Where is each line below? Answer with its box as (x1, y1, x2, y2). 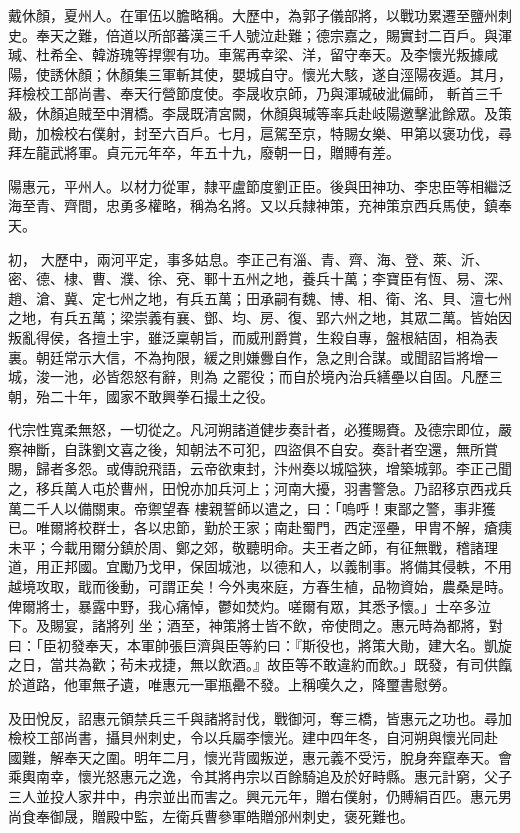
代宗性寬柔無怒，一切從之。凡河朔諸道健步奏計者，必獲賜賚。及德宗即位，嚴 (8, 419, 512, 440)
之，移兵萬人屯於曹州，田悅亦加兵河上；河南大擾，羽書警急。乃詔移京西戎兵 (8, 478, 512, 499)
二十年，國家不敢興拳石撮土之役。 (49, 385, 274, 406)
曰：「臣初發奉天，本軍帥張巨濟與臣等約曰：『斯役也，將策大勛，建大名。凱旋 (8, 634, 512, 655)
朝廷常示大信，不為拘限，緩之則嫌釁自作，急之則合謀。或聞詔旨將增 (35, 346, 484, 367)
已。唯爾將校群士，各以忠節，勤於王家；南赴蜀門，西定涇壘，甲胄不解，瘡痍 (8, 517, 512, 538)
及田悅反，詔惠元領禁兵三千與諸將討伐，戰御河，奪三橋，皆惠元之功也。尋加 (8, 707, 512, 728)
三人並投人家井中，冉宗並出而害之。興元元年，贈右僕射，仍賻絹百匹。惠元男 (8, 785, 512, 806)
